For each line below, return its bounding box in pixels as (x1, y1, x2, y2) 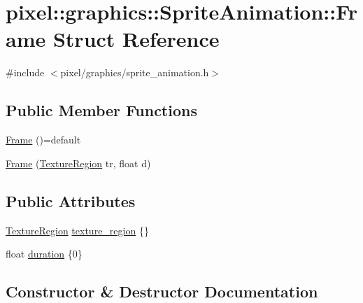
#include (6, 65, 45, 80)
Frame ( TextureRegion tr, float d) (6, 155, 151, 170)
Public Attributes (6, 190, 136, 211)
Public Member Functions (6, 99, 197, 121)
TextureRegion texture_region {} (6, 223, 149, 237)
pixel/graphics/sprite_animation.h (60, 65, 209, 80)
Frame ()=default (6, 132, 81, 147)
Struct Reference (52, 24, 220, 53)
